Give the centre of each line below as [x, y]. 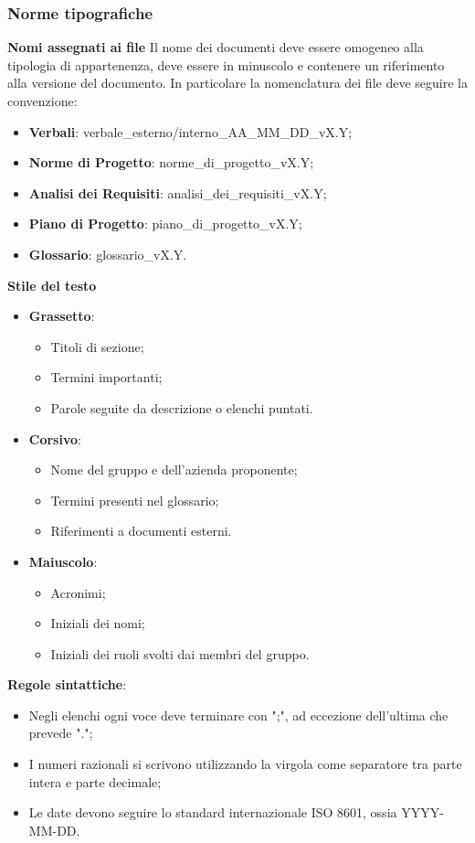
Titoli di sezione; [97, 346]
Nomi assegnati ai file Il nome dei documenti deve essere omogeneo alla [216, 47]
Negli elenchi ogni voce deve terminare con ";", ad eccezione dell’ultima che [238, 715]
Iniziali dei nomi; [98, 623]
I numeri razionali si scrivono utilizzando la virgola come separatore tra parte [245, 764]
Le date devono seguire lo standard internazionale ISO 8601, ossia [213, 812]
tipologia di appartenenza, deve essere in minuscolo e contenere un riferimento [226, 64]
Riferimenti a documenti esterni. [141, 531]
